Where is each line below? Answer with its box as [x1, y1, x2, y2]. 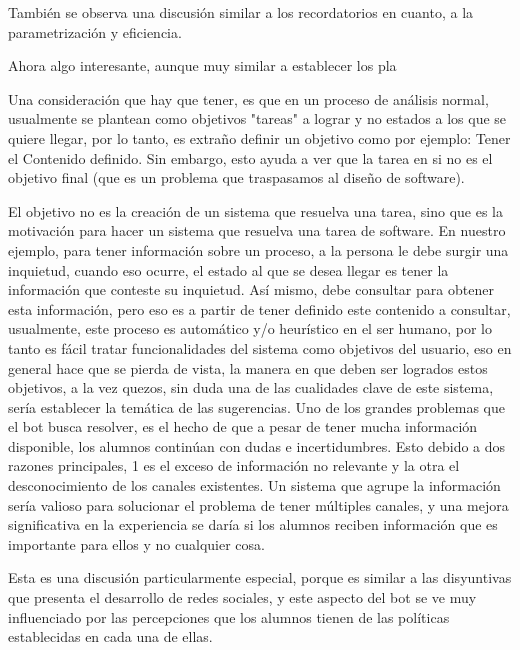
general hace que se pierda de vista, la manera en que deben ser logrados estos [8, 357, 488, 378]
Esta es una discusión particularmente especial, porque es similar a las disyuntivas [8, 567, 512, 588]
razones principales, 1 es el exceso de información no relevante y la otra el [8, 455, 460, 476]
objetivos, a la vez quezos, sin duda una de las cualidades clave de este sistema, [8, 377, 494, 398]
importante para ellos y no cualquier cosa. [8, 533, 265, 554]
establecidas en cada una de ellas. [8, 626, 213, 647]
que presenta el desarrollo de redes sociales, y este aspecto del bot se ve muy [8, 587, 477, 608]
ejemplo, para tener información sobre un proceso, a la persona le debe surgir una [8, 239, 509, 260]
